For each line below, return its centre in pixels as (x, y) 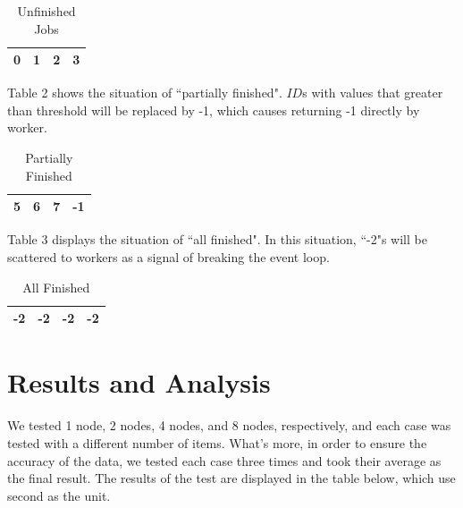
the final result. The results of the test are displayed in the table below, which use (231, 478)
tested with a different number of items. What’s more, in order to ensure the (217, 442)
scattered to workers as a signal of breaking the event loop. (168, 256)
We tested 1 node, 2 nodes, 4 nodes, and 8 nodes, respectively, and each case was (229, 425)
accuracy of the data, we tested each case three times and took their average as (224, 460)
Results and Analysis (139, 382)
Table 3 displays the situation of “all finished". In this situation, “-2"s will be (217, 239)
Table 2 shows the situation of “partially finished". (145, 93)
